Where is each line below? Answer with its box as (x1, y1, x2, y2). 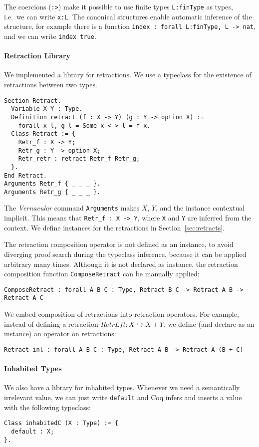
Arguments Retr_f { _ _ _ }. (4, 180, 101, 188)
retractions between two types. (4, 79, 97, 90)
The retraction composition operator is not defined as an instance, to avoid (4, 239, 234, 249)
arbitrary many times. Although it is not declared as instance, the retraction (4, 258, 238, 269)
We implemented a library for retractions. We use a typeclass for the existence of (4, 69, 252, 80)
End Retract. (4, 172, 47, 179)
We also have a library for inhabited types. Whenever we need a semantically (4, 382, 240, 393)
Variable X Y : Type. (11, 105, 83, 113)
